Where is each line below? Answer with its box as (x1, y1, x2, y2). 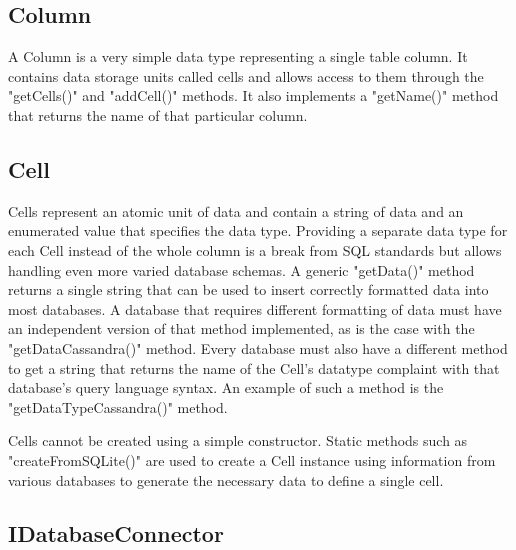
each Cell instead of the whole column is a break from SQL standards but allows (8, 239, 502, 260)
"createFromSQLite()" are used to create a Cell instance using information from (8, 449, 496, 470)
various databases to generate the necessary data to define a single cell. (8, 469, 444, 490)
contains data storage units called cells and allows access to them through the (8, 65, 484, 86)
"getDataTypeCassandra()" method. (8, 396, 228, 417)
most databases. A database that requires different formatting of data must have (8, 298, 502, 319)
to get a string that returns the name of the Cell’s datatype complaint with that (8, 357, 500, 378)
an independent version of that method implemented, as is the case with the (8, 318, 475, 339)
